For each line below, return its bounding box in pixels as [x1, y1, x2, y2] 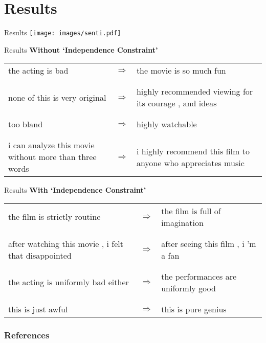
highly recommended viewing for [136, 85, 253, 98]
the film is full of [161, 204, 221, 217]
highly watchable [136, 118, 197, 130]
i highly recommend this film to [136, 145, 250, 157]
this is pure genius [161, 303, 227, 315]
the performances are [161, 270, 237, 282]
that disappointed [8, 249, 72, 261]
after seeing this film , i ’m [161, 237, 256, 249]
